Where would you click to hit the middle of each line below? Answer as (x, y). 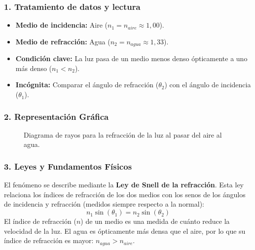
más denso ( (34, 68)
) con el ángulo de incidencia (208, 85)
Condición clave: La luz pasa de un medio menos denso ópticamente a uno (131, 58)
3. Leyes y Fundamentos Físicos (68, 166)
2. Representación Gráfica (56, 116)
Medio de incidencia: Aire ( (62, 25)
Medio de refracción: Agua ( (63, 41)
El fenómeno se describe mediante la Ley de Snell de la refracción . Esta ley (124, 185)
